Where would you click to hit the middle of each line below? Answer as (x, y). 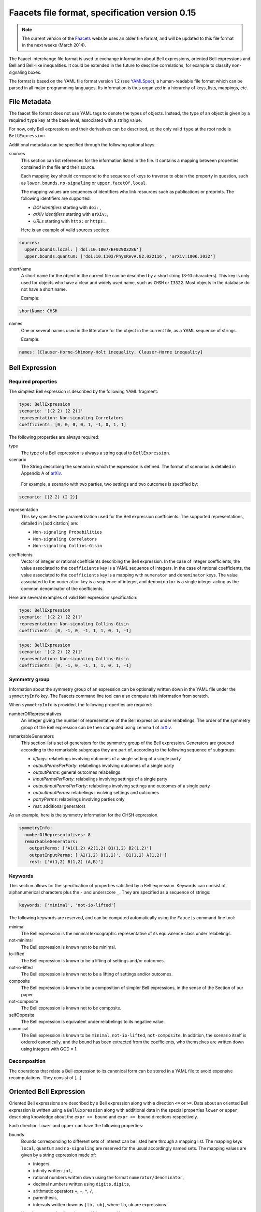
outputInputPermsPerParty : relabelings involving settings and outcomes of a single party (122, 786)
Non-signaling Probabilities (68, 532)
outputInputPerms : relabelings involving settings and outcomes (96, 793)
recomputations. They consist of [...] (45, 1078)
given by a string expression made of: (58, 1155)
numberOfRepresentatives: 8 (58, 835)
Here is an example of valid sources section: (65, 230)
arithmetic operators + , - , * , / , (63, 1191)
